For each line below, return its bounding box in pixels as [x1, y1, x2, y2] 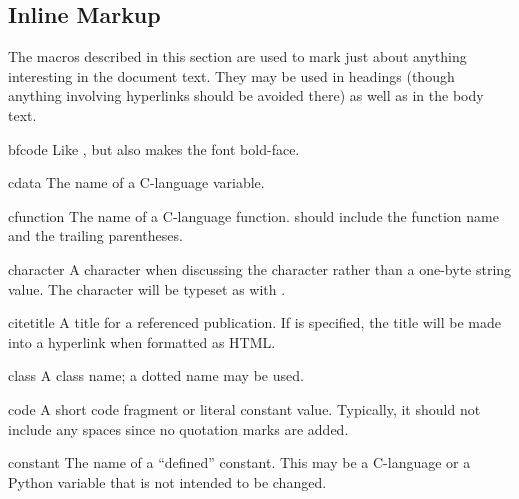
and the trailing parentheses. [8, 225, 183, 246]
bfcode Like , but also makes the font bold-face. [8, 138, 300, 159]
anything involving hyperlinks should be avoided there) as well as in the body [8, 85, 484, 106]
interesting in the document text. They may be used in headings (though [8, 65, 455, 86]
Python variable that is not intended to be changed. [8, 471, 327, 492]
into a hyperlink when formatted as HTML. [8, 331, 276, 352]
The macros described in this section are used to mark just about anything [8, 46, 467, 67]
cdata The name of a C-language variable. [8, 172, 265, 193]
